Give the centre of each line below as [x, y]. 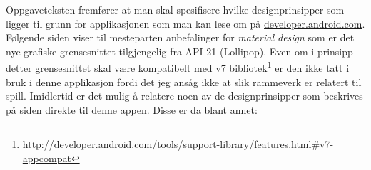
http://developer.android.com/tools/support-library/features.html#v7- [178, 144]
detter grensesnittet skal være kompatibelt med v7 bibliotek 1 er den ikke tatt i [178, 67]
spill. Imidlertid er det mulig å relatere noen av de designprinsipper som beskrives [184, 96]
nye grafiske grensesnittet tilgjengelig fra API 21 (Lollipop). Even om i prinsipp [179, 51]
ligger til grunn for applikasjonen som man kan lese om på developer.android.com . [185, 23]
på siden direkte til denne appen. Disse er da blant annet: [132, 109]
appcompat [47, 158]
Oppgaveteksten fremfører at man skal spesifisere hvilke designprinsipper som [175, 9]
